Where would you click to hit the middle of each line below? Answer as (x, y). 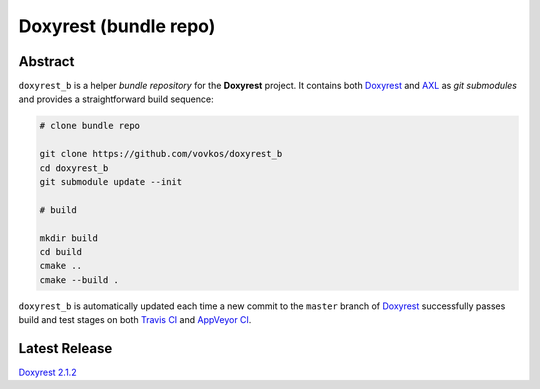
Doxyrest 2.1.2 (47, 372)
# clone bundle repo (89, 126)
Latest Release (65, 348)
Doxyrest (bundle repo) (117, 26)
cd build (61, 251)
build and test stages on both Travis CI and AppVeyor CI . (135, 320)
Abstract (46, 61)
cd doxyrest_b (74, 168)
